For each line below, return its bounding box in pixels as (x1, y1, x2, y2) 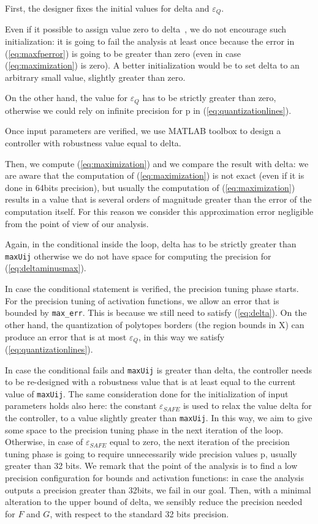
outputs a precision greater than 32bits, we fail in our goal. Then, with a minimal (5, 483, 311, 496)
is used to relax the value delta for (183, 399, 312, 412)
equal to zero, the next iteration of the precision (109, 435, 290, 448)
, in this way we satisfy (138, 330, 225, 343)
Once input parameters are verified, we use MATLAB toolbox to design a (5, 124, 281, 137)
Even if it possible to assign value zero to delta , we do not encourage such (5, 23, 287, 36)
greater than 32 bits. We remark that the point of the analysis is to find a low (5, 459, 298, 472)
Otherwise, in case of (5, 435, 83, 448)
